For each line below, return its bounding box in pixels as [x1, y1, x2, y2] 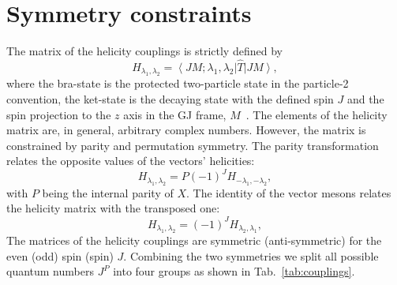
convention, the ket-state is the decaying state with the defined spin [6, 90, 334, 107]
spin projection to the [6, 106, 111, 122]
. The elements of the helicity [245, 106, 388, 122]
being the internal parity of [42, 184, 174, 201]
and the [346, 90, 384, 107]
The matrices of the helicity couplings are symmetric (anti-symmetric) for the [6, 231, 382, 248]
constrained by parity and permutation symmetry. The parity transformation [6, 137, 379, 153]
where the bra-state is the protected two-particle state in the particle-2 [6, 75, 349, 92]
